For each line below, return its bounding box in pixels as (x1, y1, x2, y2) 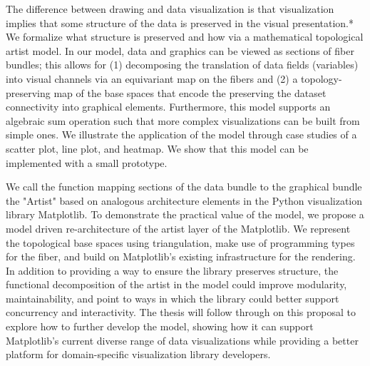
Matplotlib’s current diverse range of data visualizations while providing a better (6, 332, 359, 347)
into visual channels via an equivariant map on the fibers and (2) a (6, 71, 298, 86)
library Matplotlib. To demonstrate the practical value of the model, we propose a (6, 207, 364, 222)
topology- (301, 71, 342, 86)
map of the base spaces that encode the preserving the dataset (53, 85, 327, 100)
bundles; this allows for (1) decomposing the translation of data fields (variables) (6, 57, 359, 72)
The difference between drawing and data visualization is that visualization (6, 1, 334, 16)
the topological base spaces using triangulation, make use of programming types (6, 235, 355, 250)
